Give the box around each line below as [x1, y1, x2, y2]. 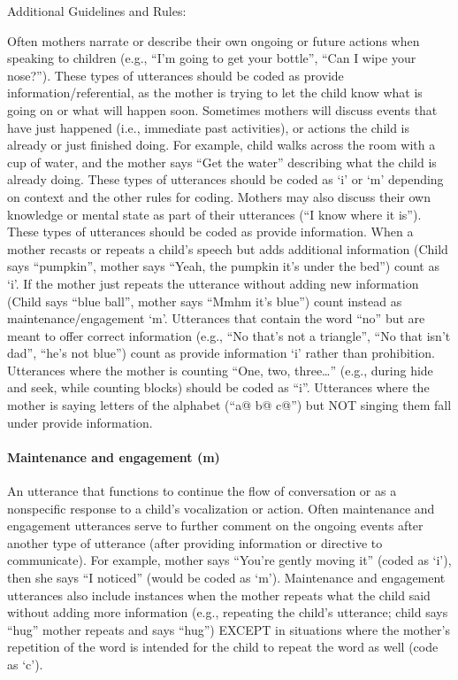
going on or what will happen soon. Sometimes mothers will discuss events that [7, 100, 438, 119]
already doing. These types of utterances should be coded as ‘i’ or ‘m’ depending [7, 170, 444, 189]
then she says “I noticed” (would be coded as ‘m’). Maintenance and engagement [7, 568, 446, 587]
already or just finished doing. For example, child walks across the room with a [7, 135, 436, 154]
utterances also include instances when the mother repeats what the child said [7, 585, 431, 604]
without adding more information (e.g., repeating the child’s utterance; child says [7, 603, 448, 622]
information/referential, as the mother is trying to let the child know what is [7, 83, 423, 102]
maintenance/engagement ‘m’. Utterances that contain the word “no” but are [7, 309, 425, 328]
